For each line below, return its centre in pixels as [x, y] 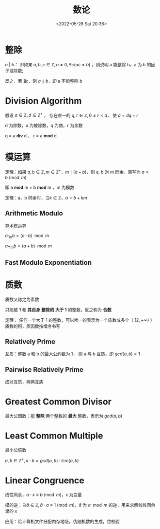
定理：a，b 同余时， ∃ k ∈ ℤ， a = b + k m [46, 198]
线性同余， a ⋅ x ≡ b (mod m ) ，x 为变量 [44, 494]
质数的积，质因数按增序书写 [33, 326]
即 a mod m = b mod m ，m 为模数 [40, 187]
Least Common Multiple [54, 436]
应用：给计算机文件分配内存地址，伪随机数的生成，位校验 [62, 521]
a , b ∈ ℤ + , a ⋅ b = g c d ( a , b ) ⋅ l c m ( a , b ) [42, 460]
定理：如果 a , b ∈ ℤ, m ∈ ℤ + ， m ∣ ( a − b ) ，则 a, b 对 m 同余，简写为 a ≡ [77, 172]
